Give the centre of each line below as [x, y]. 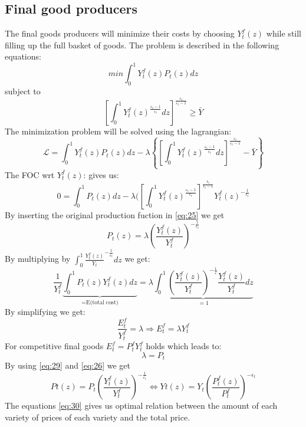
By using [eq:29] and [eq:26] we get [68, 365]
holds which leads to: [184, 346]
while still [284, 33]
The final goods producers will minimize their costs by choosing [120, 33]
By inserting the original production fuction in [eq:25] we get [115, 214]
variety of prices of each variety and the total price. [98, 417]
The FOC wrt [30, 174]
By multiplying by [38, 259]
